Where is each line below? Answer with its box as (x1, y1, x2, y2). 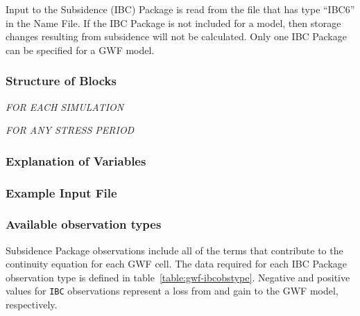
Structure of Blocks (6, 72, 117, 89)
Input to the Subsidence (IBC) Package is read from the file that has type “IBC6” (6, 2, 355, 16)
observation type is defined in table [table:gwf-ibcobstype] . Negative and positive (6, 270, 350, 284)
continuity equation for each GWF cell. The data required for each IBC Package (6, 256, 347, 271)
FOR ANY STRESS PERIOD (6, 123, 135, 137)
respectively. (6, 297, 58, 312)
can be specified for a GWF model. (6, 42, 155, 57)
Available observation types (6, 216, 162, 233)
